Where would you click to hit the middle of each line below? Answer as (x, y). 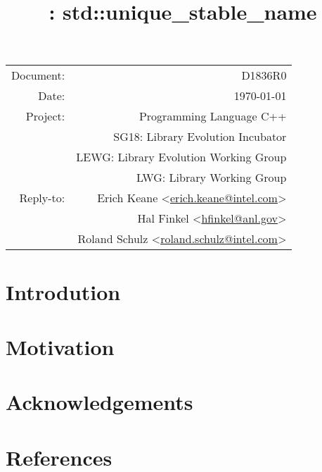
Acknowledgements (99, 402)
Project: (45, 116)
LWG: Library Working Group (212, 178)
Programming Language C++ (213, 116)
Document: (38, 75)
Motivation (60, 346)
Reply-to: (42, 198)
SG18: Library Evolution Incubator (200, 137)
